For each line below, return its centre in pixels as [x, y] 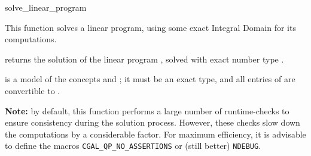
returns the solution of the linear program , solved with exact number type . [144, 59]
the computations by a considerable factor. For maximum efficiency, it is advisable [155, 134]
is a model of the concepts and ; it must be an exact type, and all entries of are [150, 79]
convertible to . [33, 90]
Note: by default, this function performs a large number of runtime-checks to [147, 110]
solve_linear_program [46, 7]
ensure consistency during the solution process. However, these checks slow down [153, 122]
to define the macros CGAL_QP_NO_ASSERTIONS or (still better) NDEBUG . [133, 146]
